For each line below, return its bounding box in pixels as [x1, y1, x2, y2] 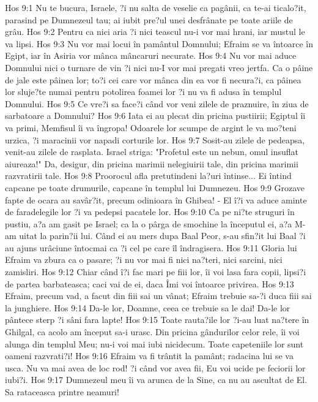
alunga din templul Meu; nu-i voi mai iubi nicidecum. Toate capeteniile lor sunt [5, 337, 304, 350]
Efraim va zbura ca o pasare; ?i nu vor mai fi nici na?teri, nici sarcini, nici [5, 253, 283, 266]
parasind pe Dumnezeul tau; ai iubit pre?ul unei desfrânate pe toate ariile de [5, 13, 293, 26]
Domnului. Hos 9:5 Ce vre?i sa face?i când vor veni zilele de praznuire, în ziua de [5, 97, 309, 110]
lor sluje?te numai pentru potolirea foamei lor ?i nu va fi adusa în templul [5, 85, 282, 98]
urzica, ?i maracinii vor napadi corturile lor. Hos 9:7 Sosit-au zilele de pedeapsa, [5, 133, 305, 146]
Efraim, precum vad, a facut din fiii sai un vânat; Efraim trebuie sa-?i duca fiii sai [5, 289, 312, 302]
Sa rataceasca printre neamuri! [5, 385, 119, 398]
